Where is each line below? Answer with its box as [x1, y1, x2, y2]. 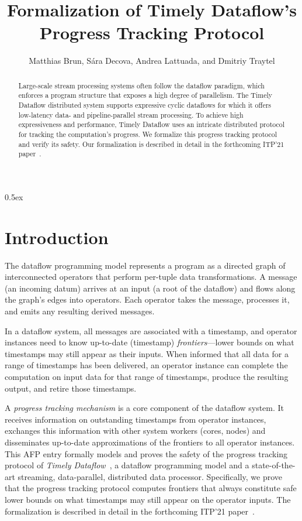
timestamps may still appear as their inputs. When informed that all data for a [5, 347, 289, 359]
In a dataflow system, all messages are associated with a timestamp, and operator [5, 324, 297, 337]
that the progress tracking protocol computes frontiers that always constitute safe [5, 482, 297, 494]
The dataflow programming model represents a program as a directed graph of [5, 259, 286, 271]
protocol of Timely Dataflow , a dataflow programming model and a [5, 459, 249, 471]
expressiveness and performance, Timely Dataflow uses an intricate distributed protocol [18, 119, 285, 129]
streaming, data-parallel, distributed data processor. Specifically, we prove [18, 470, 283, 482]
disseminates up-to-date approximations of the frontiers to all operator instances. [5, 436, 295, 448]
